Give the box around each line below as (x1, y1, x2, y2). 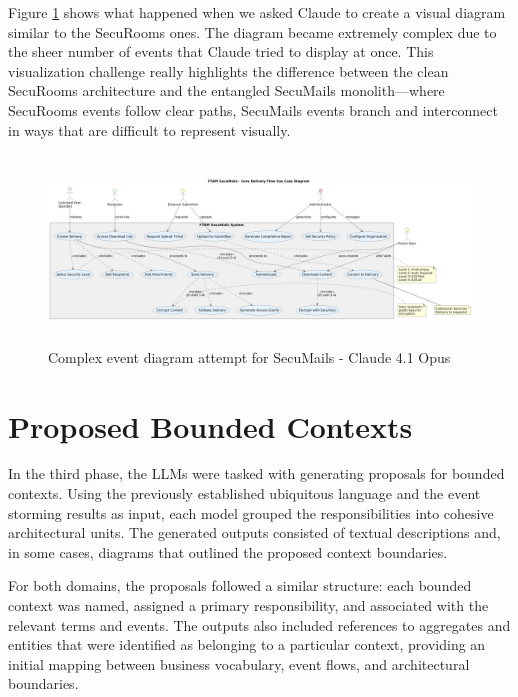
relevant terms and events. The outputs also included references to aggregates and (8, 614, 511, 635)
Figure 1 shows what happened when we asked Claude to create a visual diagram (8, 2, 506, 22)
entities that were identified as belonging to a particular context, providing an (8, 634, 486, 655)
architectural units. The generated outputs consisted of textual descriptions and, (8, 522, 501, 543)
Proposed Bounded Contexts (8, 405, 413, 446)
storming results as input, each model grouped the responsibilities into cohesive (8, 502, 494, 523)
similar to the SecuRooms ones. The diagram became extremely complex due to (8, 21, 497, 42)
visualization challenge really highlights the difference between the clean (8, 60, 449, 81)
